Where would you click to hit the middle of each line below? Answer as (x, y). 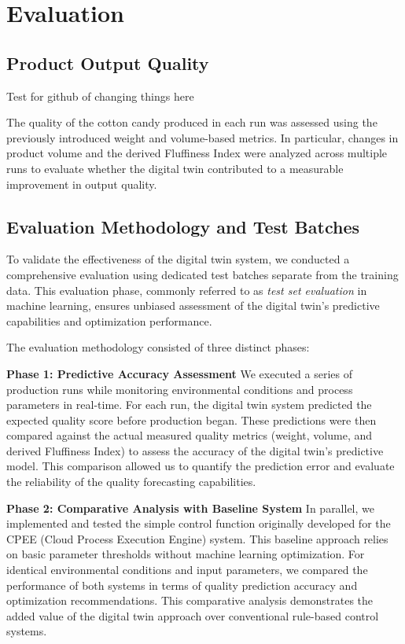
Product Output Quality (108, 63)
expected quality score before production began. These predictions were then (191, 420)
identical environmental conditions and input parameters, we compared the (187, 570)
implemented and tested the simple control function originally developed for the (199, 523)
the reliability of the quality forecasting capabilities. (131, 482)
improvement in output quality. (82, 184)
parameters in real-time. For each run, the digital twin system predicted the (189, 405)
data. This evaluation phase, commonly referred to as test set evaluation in (187, 290)
